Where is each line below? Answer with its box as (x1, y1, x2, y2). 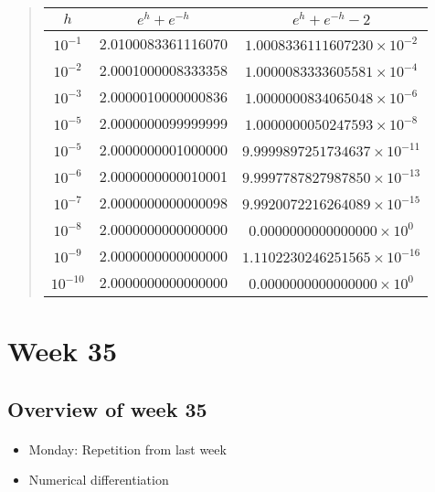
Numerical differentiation (28, 470, 169, 489)
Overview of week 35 (7, 394, 207, 422)
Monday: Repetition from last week (28, 439, 227, 458)
